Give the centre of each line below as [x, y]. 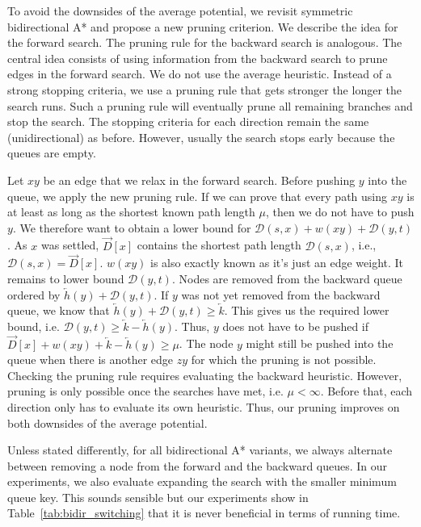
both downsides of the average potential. [107, 422]
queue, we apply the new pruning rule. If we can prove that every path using [198, 196]
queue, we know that [59, 310]
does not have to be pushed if [296, 326]
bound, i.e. [34, 326]
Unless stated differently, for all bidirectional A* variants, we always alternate [200, 450]
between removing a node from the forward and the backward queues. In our [198, 465]
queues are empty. [52, 153]
